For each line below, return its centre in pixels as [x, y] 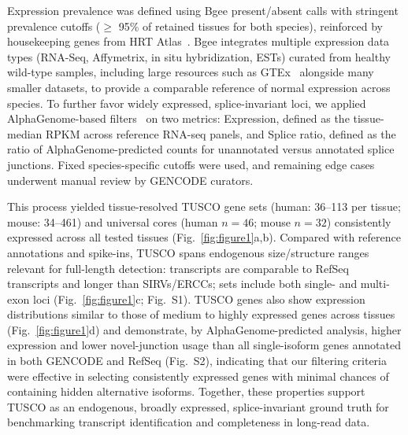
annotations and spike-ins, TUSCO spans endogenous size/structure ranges [188, 252]
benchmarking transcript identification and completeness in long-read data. [189, 422]
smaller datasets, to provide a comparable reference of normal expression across [199, 87]
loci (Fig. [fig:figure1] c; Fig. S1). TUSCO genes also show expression [199, 299]
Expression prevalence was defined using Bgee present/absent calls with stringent [203, 10]
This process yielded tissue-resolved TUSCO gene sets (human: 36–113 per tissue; [204, 206]
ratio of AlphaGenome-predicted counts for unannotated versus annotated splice [201, 149]
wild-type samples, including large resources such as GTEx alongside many [191, 72]
